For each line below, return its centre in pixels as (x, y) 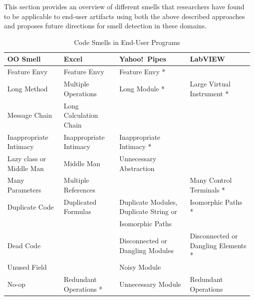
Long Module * (142, 88)
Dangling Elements (218, 245)
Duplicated (80, 202)
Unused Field (27, 267)
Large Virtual (210, 84)
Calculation (81, 115)
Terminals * (207, 190)
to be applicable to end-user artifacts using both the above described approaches (125, 16)
